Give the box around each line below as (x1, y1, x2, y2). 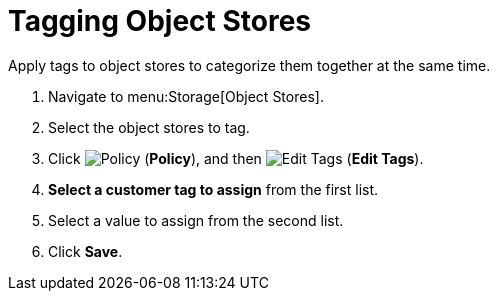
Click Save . (48, 242, 123, 260)
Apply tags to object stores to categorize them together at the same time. (8, 56, 491, 74)
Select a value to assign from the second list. (48, 211, 344, 229)
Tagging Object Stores (8, 4, 312, 38)
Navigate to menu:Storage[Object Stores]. (48, 87, 324, 105)
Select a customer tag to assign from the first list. (48, 180, 379, 198)
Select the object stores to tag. (48, 118, 250, 136)
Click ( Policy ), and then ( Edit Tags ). (48, 149, 424, 167)
